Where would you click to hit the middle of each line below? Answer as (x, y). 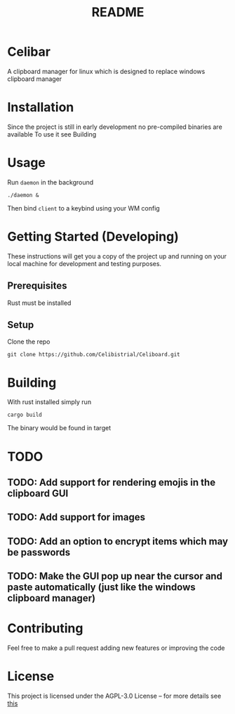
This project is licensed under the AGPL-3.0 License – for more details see (114, 696)
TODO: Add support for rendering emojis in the (112, 482)
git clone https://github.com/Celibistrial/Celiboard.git (94, 355)
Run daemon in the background (51, 182)
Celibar (29, 52)
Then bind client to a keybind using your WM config (83, 208)
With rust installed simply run (49, 402)
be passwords (39, 552)
